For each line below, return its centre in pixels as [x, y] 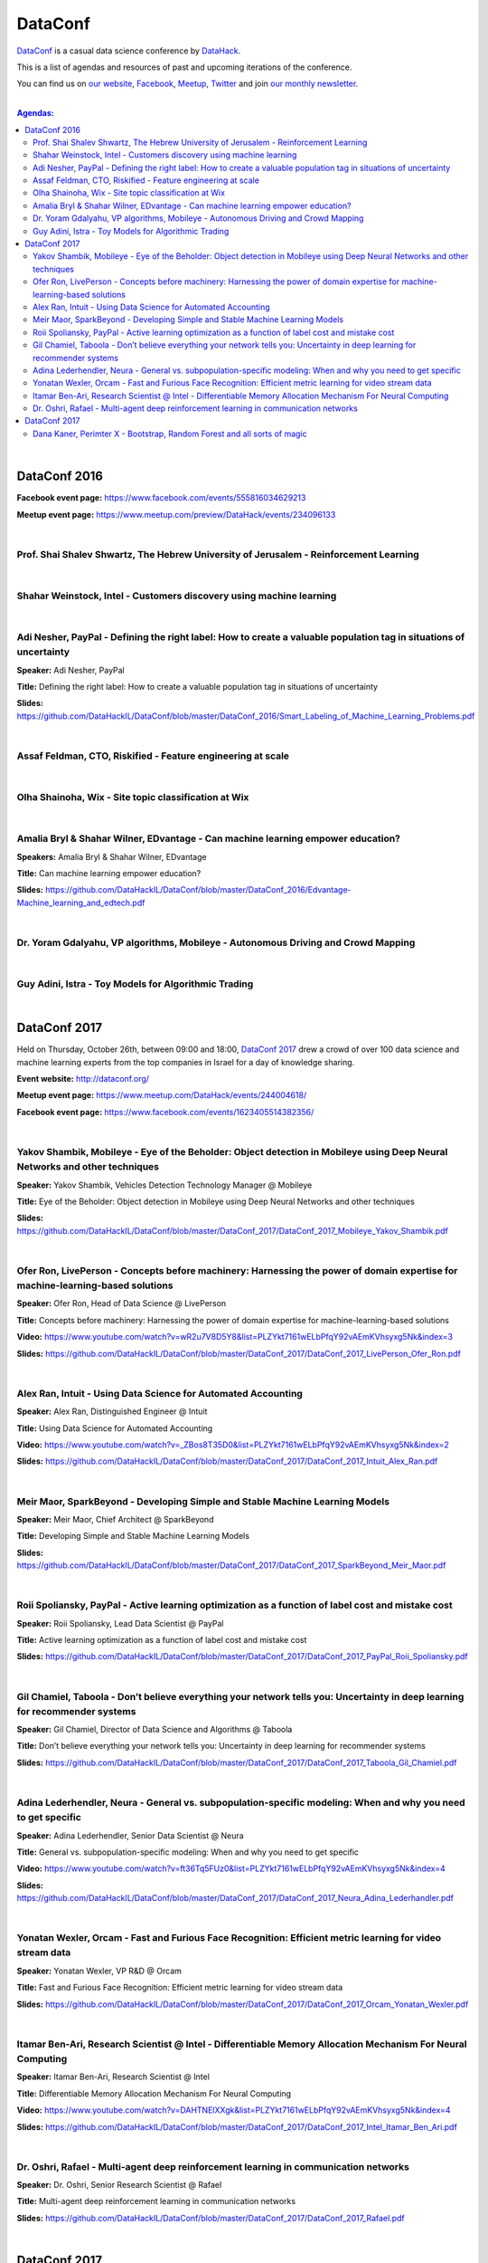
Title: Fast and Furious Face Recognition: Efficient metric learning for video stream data [180, 1988]
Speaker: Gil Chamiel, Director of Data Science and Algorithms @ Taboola [155, 1730]
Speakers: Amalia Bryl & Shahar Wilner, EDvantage [112, 856]
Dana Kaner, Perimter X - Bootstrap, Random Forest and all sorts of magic [170, 434]
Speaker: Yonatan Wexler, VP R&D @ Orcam [99, 1971]
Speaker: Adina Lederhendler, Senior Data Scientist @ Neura [130, 1835]
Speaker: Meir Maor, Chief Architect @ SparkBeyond [115, 1519]
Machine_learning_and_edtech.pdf [81, 902]
